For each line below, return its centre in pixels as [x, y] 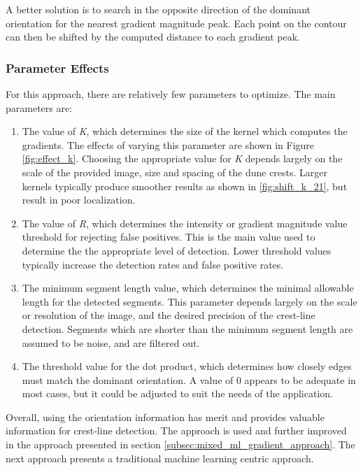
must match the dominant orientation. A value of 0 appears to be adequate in [189, 379]
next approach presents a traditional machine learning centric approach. [160, 458]
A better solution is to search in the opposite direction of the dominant [158, 9]
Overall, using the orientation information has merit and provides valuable [165, 416]
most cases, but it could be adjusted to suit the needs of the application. [177, 393]
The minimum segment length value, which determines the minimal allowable [188, 288]
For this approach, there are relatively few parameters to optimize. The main [171, 94]
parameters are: [39, 107]
